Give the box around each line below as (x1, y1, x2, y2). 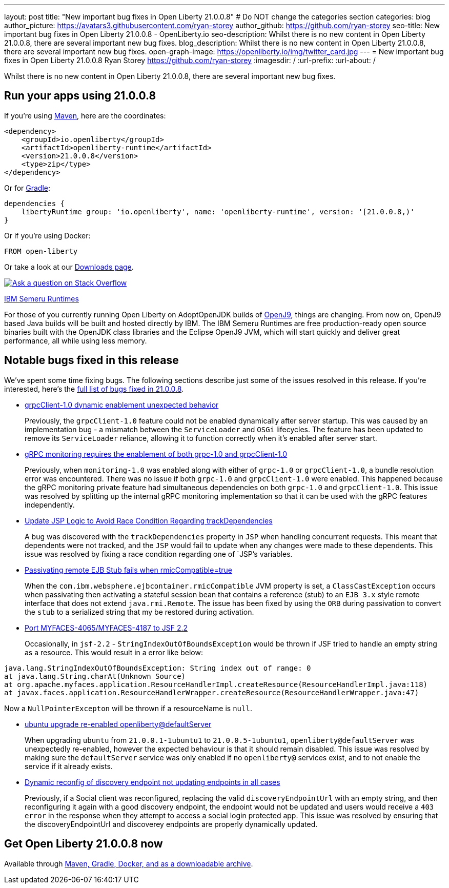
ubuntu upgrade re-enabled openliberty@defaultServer (25, 719, 212, 729)
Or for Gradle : (4, 183, 51, 192)
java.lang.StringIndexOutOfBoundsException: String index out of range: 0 (4, 663, 311, 672)
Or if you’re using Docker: (4, 231, 91, 240)
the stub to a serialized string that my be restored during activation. (25, 607, 254, 616)
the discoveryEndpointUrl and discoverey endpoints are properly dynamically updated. (25, 819, 318, 829)
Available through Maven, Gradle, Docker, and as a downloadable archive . (4, 859, 253, 868)
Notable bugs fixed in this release (4, 354, 179, 367)
